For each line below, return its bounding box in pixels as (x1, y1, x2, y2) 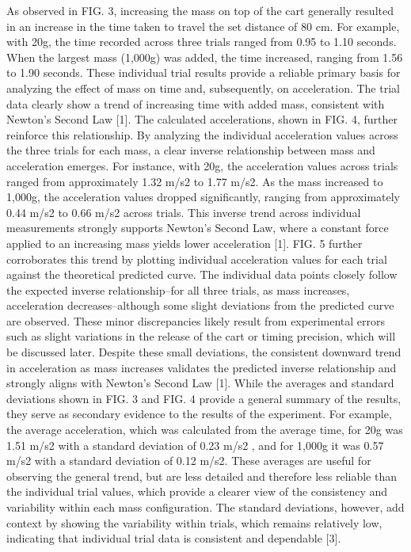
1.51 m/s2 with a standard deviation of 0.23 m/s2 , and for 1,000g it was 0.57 (6, 436, 384, 453)
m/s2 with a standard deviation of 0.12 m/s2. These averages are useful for (6, 452, 371, 469)
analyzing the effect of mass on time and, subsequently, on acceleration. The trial (6, 79, 400, 96)
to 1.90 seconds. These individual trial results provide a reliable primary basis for (6, 64, 401, 81)
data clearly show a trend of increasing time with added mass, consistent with (6, 95, 385, 112)
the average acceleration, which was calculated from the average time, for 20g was (6, 421, 403, 438)
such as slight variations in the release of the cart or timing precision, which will (6, 328, 396, 345)
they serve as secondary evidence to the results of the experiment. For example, (6, 405, 392, 422)
